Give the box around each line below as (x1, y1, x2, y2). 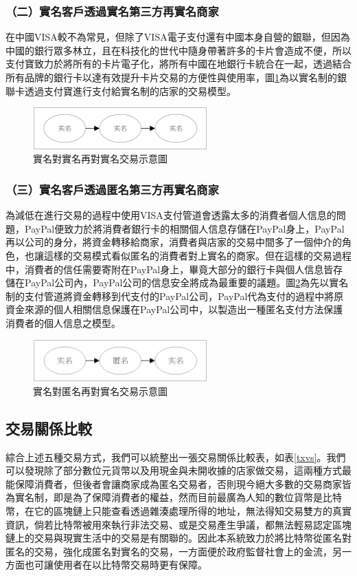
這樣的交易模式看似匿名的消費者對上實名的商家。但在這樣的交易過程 (43, 248, 352, 262)
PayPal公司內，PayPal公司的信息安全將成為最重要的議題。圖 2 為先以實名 (24, 275, 349, 290)
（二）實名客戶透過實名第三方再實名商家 (5, 2, 219, 19)
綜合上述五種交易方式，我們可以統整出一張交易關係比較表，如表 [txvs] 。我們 (5, 449, 346, 464)
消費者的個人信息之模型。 (5, 315, 121, 330)
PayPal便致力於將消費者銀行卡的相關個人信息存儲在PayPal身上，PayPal (24, 221, 345, 235)
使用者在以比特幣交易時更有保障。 (53, 557, 207, 572)
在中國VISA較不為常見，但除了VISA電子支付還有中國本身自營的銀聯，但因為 (5, 30, 350, 44)
